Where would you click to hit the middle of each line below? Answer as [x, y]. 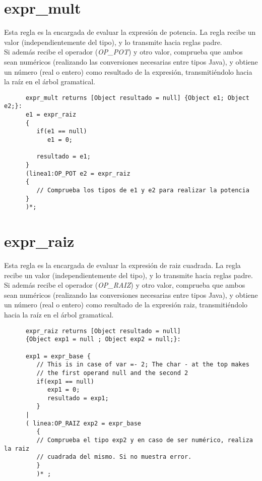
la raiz [17, 448]
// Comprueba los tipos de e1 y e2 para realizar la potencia [143, 190]
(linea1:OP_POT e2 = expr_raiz [78, 173]
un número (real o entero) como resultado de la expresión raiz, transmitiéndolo [126, 305]
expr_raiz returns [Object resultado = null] [103, 331]
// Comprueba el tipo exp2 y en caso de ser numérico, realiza [145, 440]
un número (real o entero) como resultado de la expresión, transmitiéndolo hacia [128, 71]
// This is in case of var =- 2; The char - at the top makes [143, 365]
